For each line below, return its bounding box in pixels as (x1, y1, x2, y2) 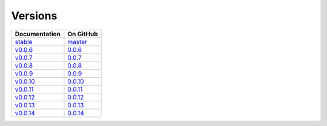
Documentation (15, 30, 61, 38)
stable (15, 37, 33, 46)
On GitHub (67, 30, 98, 38)
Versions (11, 9, 58, 22)
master (67, 37, 88, 46)
